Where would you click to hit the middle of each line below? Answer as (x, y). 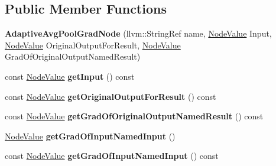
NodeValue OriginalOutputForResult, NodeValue (93, 45)
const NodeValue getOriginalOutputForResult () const (111, 96)
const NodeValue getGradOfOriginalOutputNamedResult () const (134, 116)
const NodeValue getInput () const (70, 76)
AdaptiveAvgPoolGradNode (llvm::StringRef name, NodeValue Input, (138, 33)
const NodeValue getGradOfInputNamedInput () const (112, 156)
